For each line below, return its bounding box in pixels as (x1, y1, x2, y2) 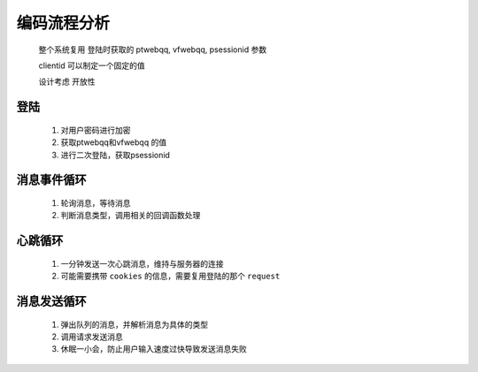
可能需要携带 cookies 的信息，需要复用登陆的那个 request (60, 270, 281, 282)
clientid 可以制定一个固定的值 (38, 60, 145, 71)
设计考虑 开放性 (38, 76, 96, 87)
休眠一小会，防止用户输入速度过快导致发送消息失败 (60, 344, 247, 354)
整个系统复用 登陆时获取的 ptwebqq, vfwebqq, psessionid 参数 (38, 44, 267, 55)
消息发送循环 (16, 293, 87, 308)
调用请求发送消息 (60, 331, 123, 342)
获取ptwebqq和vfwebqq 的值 (60, 137, 167, 148)
